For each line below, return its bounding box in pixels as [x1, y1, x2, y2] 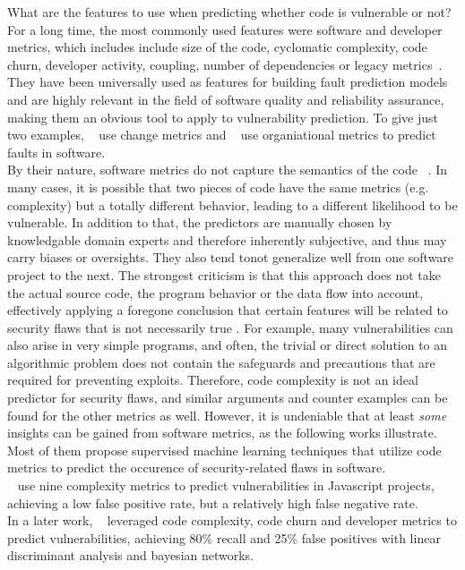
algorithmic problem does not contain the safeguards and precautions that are [7, 353, 435, 371]
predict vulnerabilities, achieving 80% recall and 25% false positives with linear [7, 528, 441, 547]
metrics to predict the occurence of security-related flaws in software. [7, 458, 386, 477]
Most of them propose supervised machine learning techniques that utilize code [7, 440, 442, 459]
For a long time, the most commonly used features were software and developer [7, 20, 443, 38]
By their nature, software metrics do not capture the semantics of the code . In [7, 160, 448, 179]
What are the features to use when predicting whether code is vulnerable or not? [7, 3, 452, 21]
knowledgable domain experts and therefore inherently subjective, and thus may [7, 230, 447, 249]
